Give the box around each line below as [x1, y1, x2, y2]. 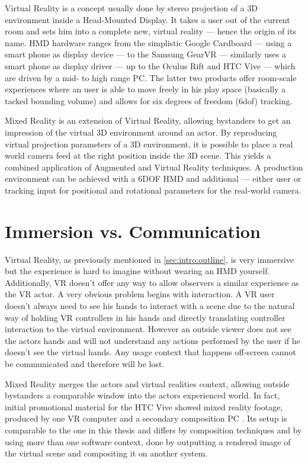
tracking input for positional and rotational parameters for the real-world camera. [5, 184, 301, 196]
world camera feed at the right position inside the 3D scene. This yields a [5, 149, 271, 162]
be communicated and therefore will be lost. [5, 357, 165, 369]
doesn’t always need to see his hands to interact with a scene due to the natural [5, 300, 295, 311]
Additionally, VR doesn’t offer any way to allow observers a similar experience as [5, 276, 299, 288]
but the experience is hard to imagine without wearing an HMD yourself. [5, 265, 270, 277]
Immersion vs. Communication [5, 218, 261, 243]
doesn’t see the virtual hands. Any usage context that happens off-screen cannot [5, 346, 296, 358]
